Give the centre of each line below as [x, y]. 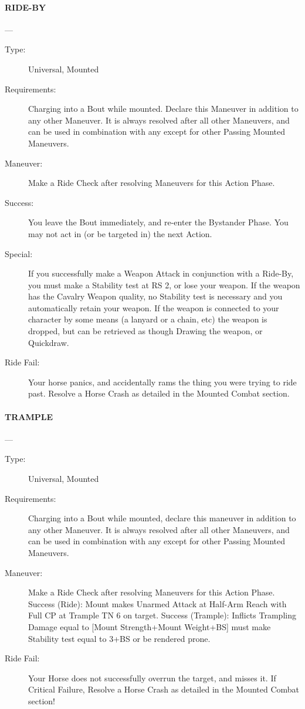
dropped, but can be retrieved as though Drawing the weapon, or [145, 331]
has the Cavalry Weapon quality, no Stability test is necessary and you [155, 296]
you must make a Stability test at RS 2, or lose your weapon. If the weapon [164, 284]
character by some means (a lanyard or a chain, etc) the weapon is [148, 319]
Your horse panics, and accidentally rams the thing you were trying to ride [162, 382]
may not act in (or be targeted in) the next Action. [120, 233]
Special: [19, 253]
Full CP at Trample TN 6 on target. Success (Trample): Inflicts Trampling [162, 615]
